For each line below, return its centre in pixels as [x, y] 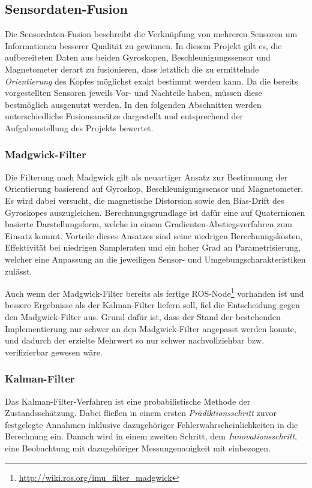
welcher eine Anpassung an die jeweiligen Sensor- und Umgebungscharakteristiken [155, 259]
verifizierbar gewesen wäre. [54, 352]
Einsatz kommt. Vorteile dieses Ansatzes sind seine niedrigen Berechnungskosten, [154, 235]
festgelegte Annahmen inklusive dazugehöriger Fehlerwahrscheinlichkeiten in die [151, 424]
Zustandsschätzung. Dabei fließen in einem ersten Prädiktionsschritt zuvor [141, 413]
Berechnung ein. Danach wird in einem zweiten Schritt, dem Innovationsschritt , [151, 436]
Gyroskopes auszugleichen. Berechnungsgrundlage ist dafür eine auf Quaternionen [155, 212]
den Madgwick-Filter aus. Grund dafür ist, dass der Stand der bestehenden [143, 316]
